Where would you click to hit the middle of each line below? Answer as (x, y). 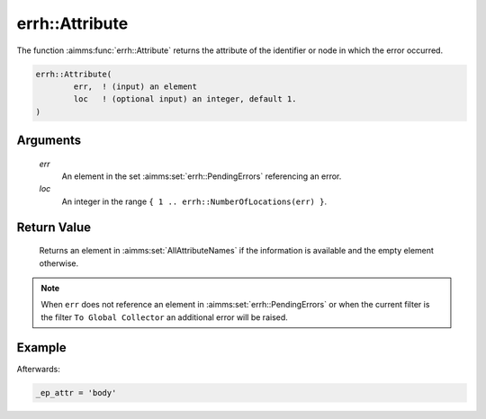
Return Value (54, 227)
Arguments (49, 141)
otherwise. (59, 263)
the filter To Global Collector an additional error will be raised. (164, 317)
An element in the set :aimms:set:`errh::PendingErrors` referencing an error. (202, 176)
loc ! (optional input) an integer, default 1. (185, 99)
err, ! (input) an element (135, 86)
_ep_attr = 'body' (76, 392)
